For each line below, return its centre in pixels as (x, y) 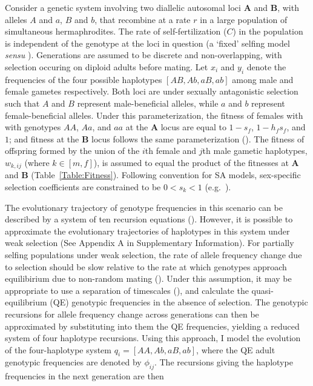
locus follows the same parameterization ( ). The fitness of (198, 138)
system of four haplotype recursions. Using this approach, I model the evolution (153, 338)
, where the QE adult (236, 349)
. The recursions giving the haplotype (223, 362)
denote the (266, 66)
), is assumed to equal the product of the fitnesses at (191, 162)
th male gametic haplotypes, (255, 151)
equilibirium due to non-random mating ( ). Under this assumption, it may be (148, 278)
